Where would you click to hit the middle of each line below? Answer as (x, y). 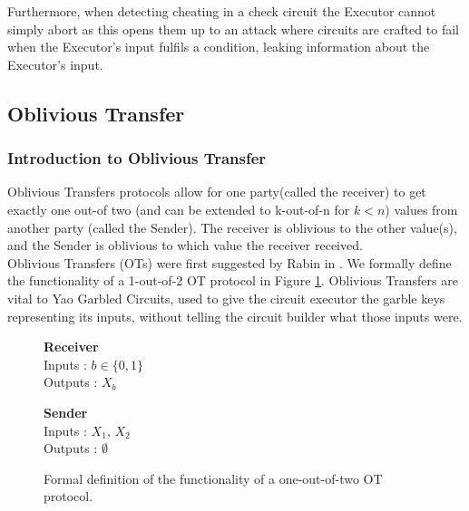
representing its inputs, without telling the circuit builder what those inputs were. (235, 316)
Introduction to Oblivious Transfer (137, 158)
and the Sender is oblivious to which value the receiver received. (185, 245)
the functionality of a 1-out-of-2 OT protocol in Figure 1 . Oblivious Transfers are (233, 280)
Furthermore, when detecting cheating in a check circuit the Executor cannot (222, 11)
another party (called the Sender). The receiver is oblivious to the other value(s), (232, 227)
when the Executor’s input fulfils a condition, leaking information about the (219, 47)
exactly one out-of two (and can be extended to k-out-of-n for (179, 209)
